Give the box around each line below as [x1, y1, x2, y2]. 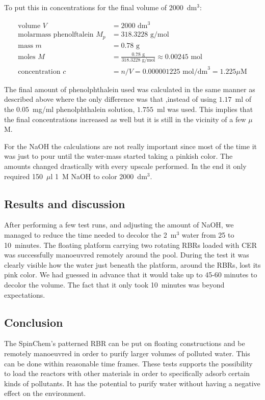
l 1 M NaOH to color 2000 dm [50, 170, 147, 181]
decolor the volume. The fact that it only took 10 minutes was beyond [4, 279, 225, 290]
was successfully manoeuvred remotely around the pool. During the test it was [4, 249, 249, 260]
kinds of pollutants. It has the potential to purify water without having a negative [4, 378, 260, 388]
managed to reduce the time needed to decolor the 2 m [4, 229, 177, 240]
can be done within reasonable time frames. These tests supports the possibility [4, 358, 253, 368]
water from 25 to [181, 229, 234, 240]
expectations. [4, 289, 45, 300]
